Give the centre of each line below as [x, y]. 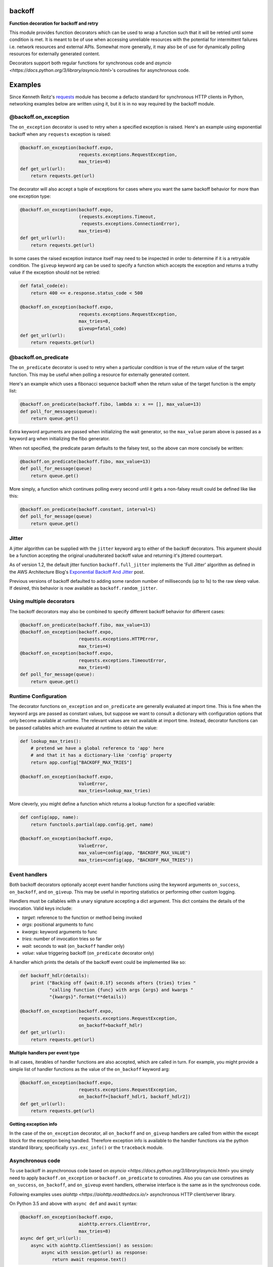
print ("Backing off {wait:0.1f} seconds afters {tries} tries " [113, 983]
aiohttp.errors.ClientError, [115, 1224]
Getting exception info [33, 1124]
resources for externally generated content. [55, 54]
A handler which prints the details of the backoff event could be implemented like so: [98, 962]
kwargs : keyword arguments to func [60, 931]
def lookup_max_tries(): [51, 741]
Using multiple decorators [42, 602]
